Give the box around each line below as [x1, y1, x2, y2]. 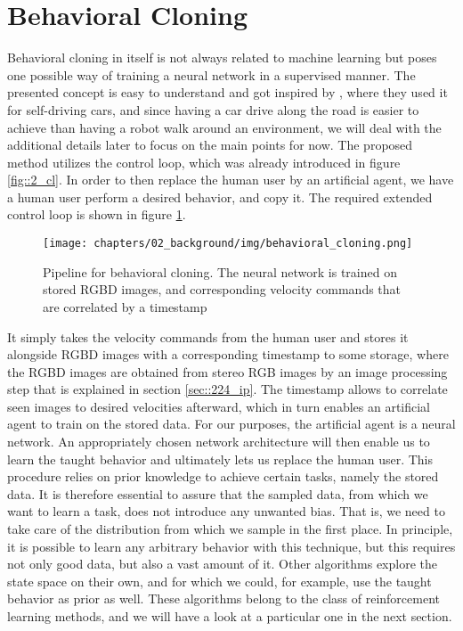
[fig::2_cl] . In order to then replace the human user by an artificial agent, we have [7, 170, 454, 189]
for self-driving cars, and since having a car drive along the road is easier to [7, 100, 419, 119]
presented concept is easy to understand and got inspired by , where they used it [7, 83, 448, 102]
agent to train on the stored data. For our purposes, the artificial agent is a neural [7, 414, 456, 433]
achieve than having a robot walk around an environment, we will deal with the [7, 118, 442, 136]
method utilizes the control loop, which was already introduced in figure [7, 152, 401, 171]
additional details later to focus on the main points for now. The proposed [7, 135, 413, 154]
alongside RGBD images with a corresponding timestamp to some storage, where [7, 345, 449, 364]
